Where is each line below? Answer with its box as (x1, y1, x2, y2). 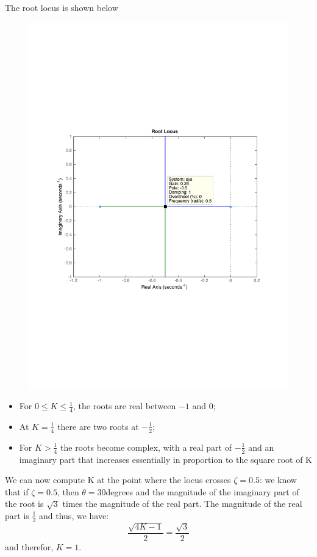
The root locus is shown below (5, 1, 118, 13)
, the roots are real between (73, 399, 176, 412)
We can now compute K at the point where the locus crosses (5, 473, 231, 486)
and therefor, (5, 540, 54, 553)
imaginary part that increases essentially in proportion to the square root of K (19, 453, 312, 465)
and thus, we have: (39, 509, 109, 522)
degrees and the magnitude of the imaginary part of (105, 485, 299, 498)
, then (57, 485, 79, 498)
